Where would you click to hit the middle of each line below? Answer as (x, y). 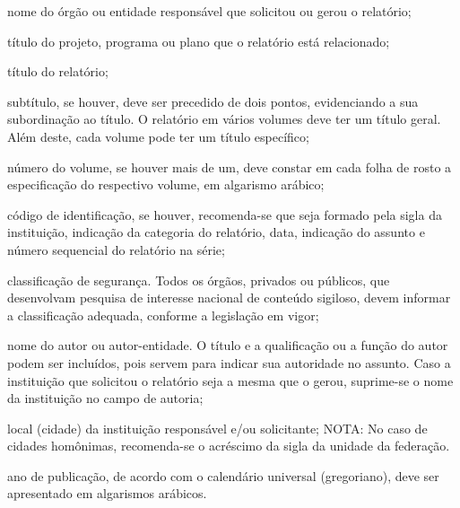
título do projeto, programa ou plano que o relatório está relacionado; (199, 41)
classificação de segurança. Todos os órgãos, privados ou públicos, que (199, 280)
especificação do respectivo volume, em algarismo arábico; (166, 184)
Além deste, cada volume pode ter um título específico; (158, 136)
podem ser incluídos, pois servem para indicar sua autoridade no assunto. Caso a (229, 362)
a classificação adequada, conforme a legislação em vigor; (163, 315)
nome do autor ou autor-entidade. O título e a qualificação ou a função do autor (228, 345)
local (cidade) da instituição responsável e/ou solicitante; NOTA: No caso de (217, 428)
